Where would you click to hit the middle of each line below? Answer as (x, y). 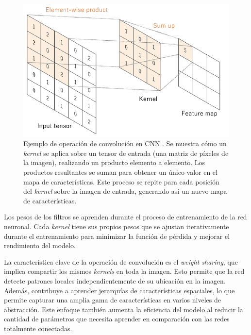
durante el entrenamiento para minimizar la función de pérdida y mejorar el (117, 236)
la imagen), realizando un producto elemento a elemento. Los (114, 162)
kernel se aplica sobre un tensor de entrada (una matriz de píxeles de (126, 153)
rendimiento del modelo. (40, 245)
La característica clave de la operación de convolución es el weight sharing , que (121, 261)
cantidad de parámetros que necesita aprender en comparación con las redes (117, 319)
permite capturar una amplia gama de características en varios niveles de (112, 300)
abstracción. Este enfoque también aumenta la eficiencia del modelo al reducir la (124, 309)
